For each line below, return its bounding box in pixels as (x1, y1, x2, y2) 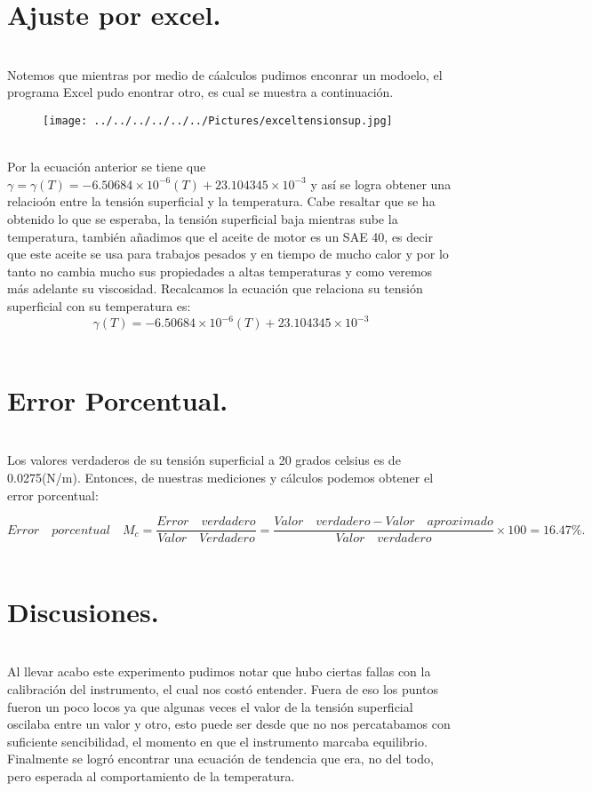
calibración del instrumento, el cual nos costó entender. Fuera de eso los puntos (7, 680, 438, 699)
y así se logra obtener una (310, 174, 452, 193)
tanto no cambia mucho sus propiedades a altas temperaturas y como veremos (7, 261, 433, 280)
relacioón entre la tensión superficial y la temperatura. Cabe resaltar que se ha (7, 192, 436, 211)
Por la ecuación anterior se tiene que (7, 157, 206, 176)
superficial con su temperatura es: (7, 296, 191, 315)
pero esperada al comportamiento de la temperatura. (7, 767, 295, 786)
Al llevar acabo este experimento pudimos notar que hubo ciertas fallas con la (7, 662, 431, 681)
